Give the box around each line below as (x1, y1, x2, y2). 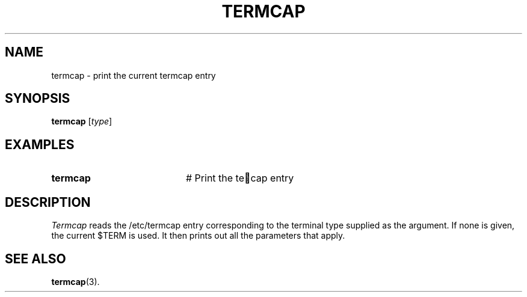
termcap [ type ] (51, 116, 112, 127)
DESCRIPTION (5, 194, 91, 210)
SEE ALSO (5, 251, 66, 266)
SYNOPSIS (5, 91, 70, 106)
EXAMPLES (5, 136, 75, 152)
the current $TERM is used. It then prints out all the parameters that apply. (51, 230, 345, 241)
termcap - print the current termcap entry (51, 70, 216, 81)
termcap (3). (51, 276, 100, 287)
